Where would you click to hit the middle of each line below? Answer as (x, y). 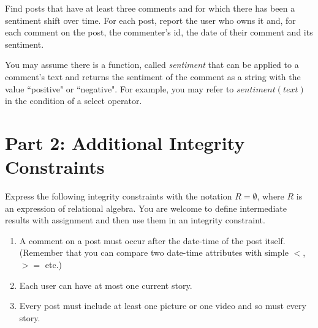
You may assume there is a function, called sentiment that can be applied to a (152, 65)
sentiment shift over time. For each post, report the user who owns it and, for (150, 20)
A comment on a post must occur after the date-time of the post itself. (152, 240)
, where (271, 196)
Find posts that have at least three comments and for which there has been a (150, 8)
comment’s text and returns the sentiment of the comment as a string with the (153, 76)
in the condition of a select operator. (74, 101)
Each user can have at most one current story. (106, 285)
